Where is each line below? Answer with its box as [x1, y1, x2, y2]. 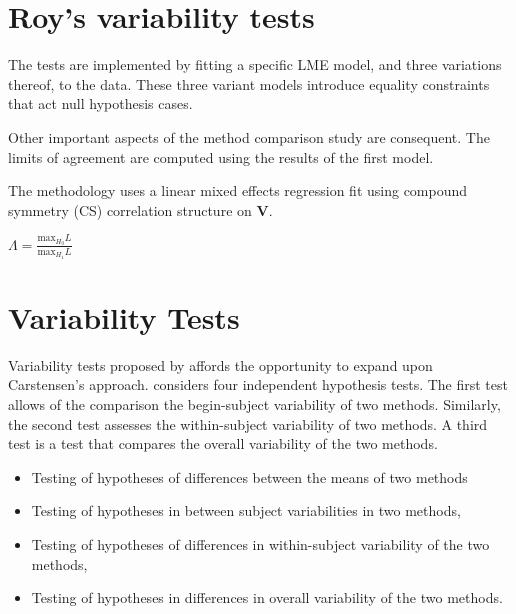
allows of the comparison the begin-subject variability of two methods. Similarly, [8, 393, 501, 414]
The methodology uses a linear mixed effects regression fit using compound [8, 180, 468, 201]
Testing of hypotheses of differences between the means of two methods [31, 466, 468, 487]
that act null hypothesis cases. [8, 93, 193, 114]
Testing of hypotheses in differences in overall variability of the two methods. [31, 587, 503, 608]
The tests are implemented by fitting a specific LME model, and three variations [8, 54, 502, 75]
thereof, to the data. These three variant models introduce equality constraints [8, 73, 490, 94]
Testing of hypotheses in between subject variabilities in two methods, [31, 500, 461, 521]
